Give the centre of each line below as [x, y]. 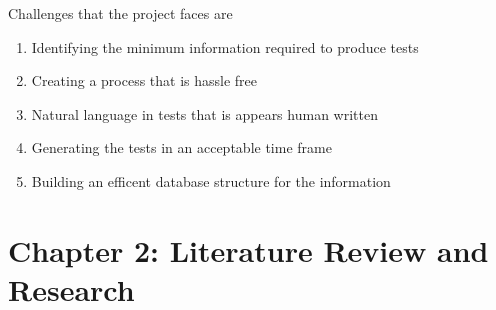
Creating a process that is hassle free [144, 80]
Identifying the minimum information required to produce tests [225, 46]
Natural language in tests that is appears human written [204, 113]
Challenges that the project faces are [120, 13]
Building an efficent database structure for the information [211, 180]
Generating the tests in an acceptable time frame [181, 147]
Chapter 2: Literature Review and [248, 249]
